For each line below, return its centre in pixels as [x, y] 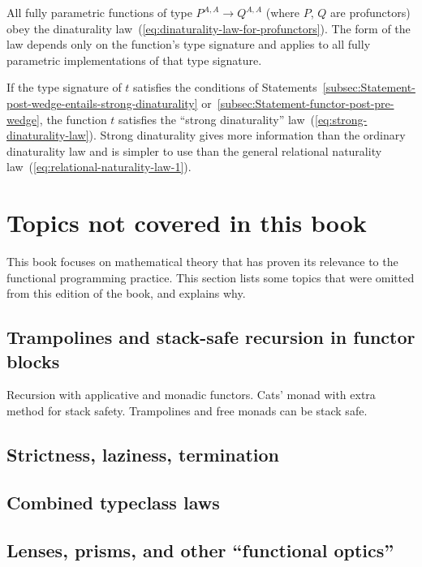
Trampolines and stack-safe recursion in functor [211, 337]
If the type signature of [64, 87]
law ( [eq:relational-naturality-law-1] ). [99, 167]
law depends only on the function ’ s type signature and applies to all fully [189, 44]
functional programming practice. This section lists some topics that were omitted [211, 277]
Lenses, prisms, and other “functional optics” [200, 550]
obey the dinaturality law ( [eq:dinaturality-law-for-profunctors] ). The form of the [209, 28]
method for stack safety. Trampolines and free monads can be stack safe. [187, 411]
